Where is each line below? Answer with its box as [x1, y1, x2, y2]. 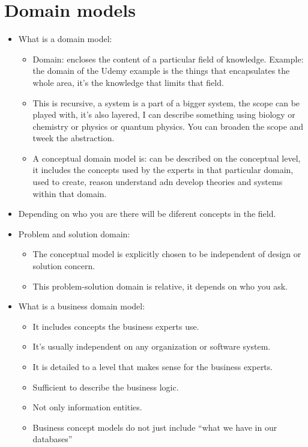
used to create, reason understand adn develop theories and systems [32, 175, 283, 188]
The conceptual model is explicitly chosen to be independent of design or [32, 248, 301, 260]
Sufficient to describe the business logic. [32, 380, 179, 393]
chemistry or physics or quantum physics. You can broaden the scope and [32, 120, 304, 132]
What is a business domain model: [18, 300, 145, 312]
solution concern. [32, 260, 95, 272]
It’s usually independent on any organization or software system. [32, 340, 271, 353]
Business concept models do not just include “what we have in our [32, 421, 277, 433]
